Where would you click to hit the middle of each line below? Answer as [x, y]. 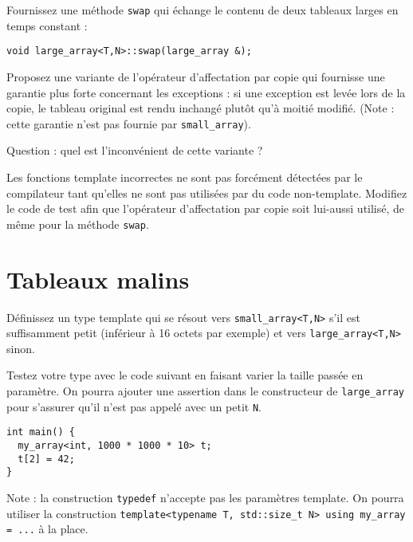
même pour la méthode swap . [78, 224]
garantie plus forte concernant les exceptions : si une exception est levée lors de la [206, 92]
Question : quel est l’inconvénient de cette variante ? [135, 150]
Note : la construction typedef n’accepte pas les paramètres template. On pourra [205, 497]
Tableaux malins [98, 279]
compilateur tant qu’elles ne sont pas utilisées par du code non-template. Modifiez [207, 192]
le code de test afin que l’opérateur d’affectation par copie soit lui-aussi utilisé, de [206, 208]
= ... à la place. [47, 529]
